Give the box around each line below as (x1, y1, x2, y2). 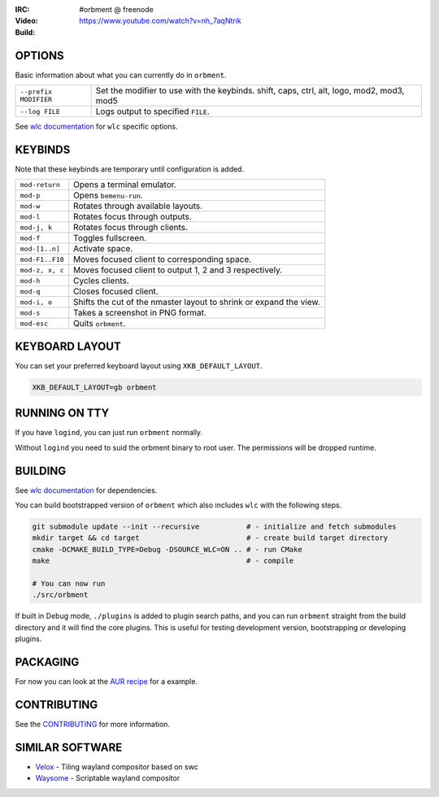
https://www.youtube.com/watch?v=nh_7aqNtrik (79, 16, 241, 26)
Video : (15, 16, 38, 26)
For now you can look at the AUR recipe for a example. (15, 677, 198, 686)
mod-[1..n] (20, 244, 61, 253)
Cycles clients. (73, 275, 129, 286)
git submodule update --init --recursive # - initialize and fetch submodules (32, 522, 398, 532)
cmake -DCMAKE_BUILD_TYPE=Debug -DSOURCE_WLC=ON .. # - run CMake (32, 545, 302, 554)
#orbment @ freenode (79, 5, 154, 14)
